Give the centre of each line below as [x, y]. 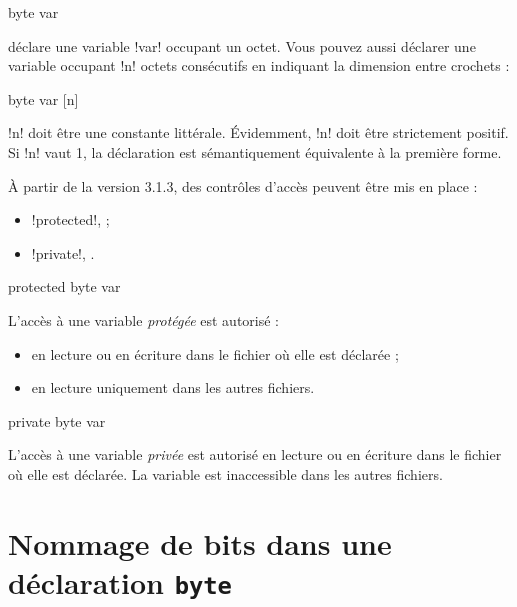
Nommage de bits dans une [200, 542]
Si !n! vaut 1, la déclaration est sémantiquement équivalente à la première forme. [255, 151]
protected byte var [64, 286]
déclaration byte [120, 581]
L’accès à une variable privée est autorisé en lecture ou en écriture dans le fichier [255, 454]
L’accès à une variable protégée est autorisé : [144, 319]
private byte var [57, 420]
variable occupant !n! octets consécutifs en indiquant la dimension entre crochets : [259, 65]
